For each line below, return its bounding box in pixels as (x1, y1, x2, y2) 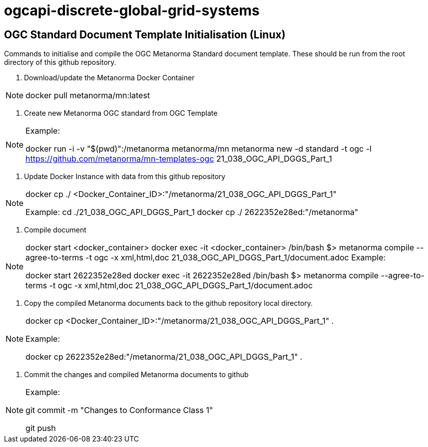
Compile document (24, 225, 86, 234)
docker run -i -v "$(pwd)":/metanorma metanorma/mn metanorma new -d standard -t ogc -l (25, 144, 372, 154)
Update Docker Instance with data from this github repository (24, 172, 226, 181)
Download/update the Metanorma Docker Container (24, 73, 195, 82)
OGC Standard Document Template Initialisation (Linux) (4, 28, 286, 41)
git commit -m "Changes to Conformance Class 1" (25, 405, 213, 416)
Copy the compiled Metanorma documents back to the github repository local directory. (24, 299, 313, 308)
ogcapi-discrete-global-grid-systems (4, 2, 260, 19)
